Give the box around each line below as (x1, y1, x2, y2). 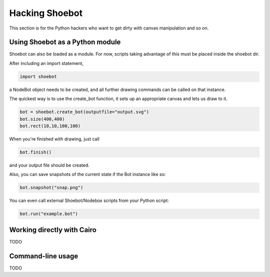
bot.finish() (19, 149, 52, 155)
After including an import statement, (9, 60, 83, 66)
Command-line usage (9, 251, 78, 260)
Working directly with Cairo (9, 225, 97, 234)
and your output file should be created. (9, 162, 90, 168)
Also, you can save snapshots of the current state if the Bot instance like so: (9, 171, 166, 177)
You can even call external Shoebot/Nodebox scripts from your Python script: (9, 197, 169, 203)
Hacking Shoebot (9, 7, 82, 18)
